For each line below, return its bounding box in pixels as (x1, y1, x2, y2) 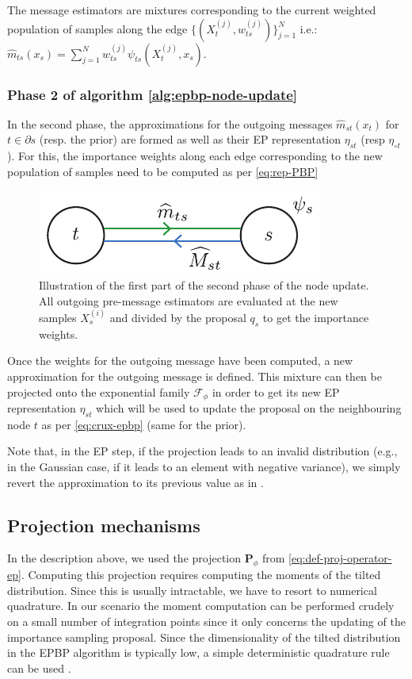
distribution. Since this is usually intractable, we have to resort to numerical (7, 581, 377, 598)
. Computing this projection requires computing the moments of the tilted (21, 566, 381, 583)
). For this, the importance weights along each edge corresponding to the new (7, 148, 383, 164)
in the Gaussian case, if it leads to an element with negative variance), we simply (7, 458, 401, 474)
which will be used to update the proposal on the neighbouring (96, 399, 402, 416)
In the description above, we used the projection (7, 550, 242, 566)
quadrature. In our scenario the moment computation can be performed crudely (7, 597, 395, 614)
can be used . (7, 659, 71, 676)
